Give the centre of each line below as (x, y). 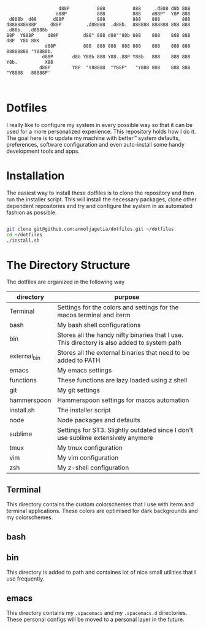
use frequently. (25, 579)
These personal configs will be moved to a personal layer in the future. (96, 619)
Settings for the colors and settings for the (118, 307)
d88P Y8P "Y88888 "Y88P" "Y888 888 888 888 (115, 68)
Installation (36, 176)
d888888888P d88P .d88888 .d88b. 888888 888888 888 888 (98, 25)
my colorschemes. (30, 517)
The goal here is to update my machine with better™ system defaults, (93, 138)
